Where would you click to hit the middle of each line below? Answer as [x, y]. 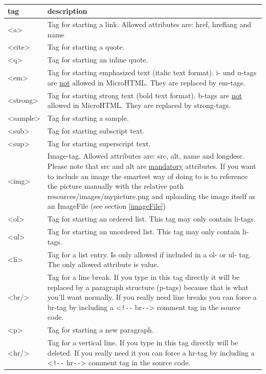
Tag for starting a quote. [86, 47]
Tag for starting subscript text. [96, 130]
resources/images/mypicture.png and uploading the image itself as [151, 196]
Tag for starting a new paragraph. [101, 330]
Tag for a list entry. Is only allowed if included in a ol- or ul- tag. [149, 254]
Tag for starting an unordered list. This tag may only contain [143, 232]
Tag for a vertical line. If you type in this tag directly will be [143, 343]
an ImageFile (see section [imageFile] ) [106, 206]
